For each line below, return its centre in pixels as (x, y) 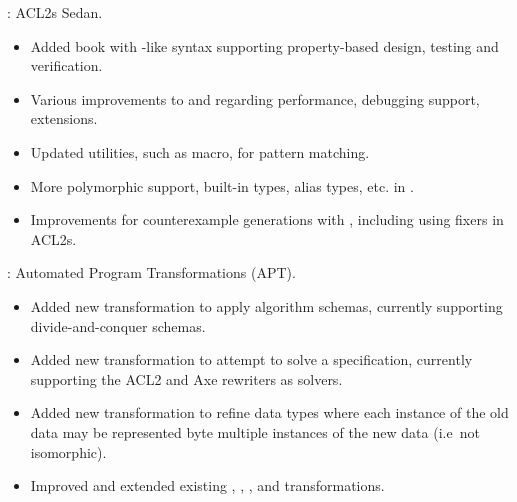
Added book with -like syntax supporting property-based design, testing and (264, 45)
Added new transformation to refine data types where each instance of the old (269, 412)
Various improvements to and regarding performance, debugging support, (255, 98)
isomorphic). (68, 451)
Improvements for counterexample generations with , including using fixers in (267, 219)
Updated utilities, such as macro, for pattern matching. (200, 151)
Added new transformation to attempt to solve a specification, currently (251, 359)
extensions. (64, 118)
